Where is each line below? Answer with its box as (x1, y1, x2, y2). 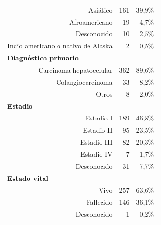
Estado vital (7, 173, 48, 183)
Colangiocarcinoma (56, 76, 113, 87)
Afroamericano (69, 16, 113, 27)
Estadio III (80, 137, 113, 147)
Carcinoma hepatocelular (38, 64, 113, 75)
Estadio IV (80, 149, 113, 159)
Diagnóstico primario (7, 53, 79, 63)
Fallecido (86, 197, 113, 207)
